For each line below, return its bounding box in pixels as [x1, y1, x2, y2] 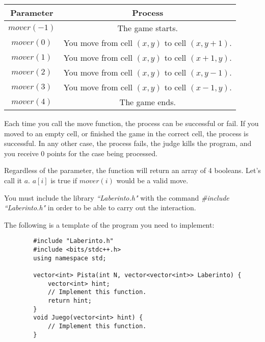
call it [4, 175, 22, 185]
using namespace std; [33, 254, 107, 262]
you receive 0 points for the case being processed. [4, 148, 157, 158]
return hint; [47, 297, 92, 304]
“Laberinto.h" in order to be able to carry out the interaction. [4, 202, 196, 213]
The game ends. [119, 96, 176, 108]
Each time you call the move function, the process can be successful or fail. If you [4, 118, 259, 128]
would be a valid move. [116, 175, 189, 185]
